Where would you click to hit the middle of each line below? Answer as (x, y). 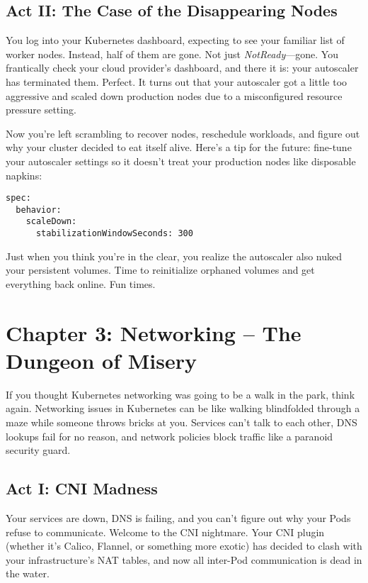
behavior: (39, 210)
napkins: (24, 175)
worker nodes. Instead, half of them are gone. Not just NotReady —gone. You (172, 54)
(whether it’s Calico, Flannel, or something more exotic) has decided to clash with (184, 546)
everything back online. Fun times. (81, 283)
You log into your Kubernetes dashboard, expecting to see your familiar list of (175, 40)
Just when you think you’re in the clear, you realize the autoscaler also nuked (174, 256)
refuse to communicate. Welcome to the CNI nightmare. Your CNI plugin (165, 532)
